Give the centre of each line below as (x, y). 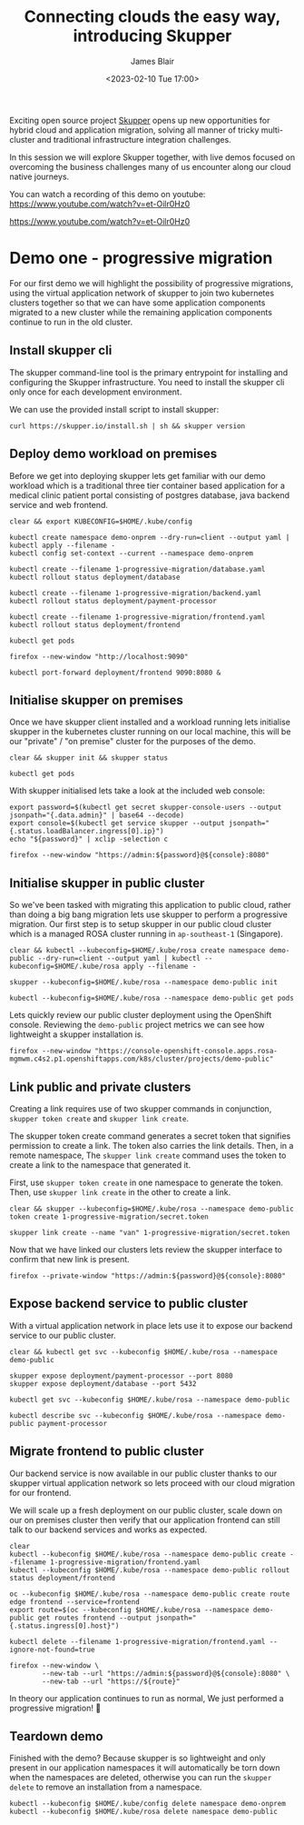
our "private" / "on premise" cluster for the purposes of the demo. (132, 742)
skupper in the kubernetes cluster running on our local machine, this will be (150, 732)
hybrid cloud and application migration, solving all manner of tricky (134, 130)
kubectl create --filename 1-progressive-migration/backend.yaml (135, 593)
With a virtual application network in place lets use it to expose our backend (151, 1325)
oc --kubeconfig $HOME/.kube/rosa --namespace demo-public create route (150, 1594)
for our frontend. (40, 1492)
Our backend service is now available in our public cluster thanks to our (143, 1473)
